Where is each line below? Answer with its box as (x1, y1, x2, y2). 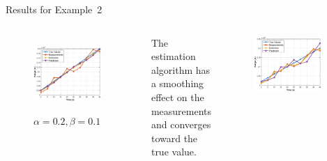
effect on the (151, 89, 204, 104)
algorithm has (151, 62, 211, 77)
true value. (151, 144, 197, 159)
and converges (151, 117, 211, 132)
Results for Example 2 (6, 2, 102, 16)
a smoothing (151, 76, 204, 91)
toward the (151, 130, 198, 145)
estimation (151, 49, 196, 63)
